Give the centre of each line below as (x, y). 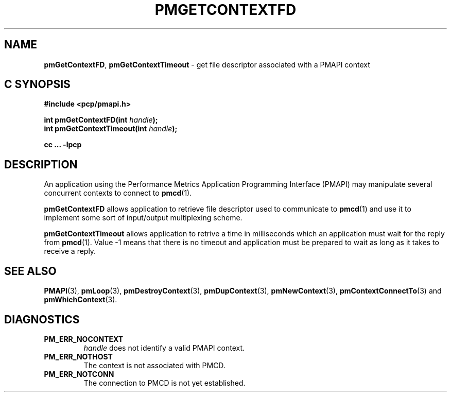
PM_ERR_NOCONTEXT (84, 339)
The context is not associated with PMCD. (154, 365)
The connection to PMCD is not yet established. (164, 383)
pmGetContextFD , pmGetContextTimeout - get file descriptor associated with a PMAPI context (207, 64)
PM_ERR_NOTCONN (79, 374)
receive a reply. (70, 251)
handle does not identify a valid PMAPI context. (164, 348)
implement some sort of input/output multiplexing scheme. (143, 218)
